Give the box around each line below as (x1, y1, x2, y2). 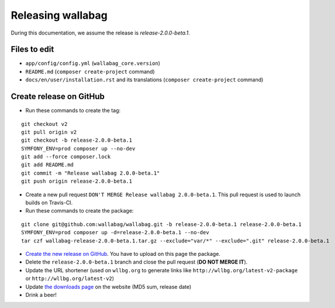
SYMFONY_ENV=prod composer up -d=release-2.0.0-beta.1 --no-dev (21, 229, 210, 236)
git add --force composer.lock (21, 153, 111, 160)
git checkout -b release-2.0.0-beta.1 (21, 137, 133, 143)
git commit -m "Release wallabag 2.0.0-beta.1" (21, 170, 160, 176)
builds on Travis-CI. (25, 199, 73, 206)
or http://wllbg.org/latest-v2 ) (25, 275, 114, 282)
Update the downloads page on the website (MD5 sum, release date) (25, 283, 192, 290)
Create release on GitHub (11, 91, 105, 102)
